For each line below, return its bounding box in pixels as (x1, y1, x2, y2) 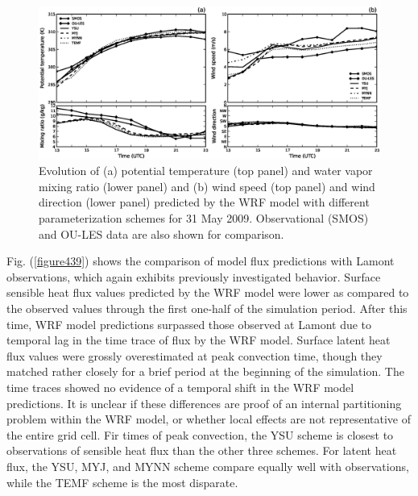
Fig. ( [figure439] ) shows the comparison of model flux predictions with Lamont (6, 252, 395, 269)
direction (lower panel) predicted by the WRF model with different (39, 194, 370, 210)
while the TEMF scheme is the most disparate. (6, 473, 238, 490)
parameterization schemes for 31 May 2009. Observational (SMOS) (39, 210, 369, 227)
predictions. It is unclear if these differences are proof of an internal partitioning (6, 394, 402, 411)
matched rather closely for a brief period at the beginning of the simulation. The (6, 363, 404, 380)
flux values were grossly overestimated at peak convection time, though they (6, 347, 383, 364)
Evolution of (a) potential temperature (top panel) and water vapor (39, 162, 373, 179)
